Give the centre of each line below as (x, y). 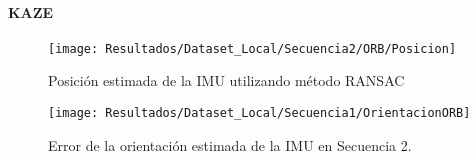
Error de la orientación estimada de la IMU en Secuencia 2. (230, 144)
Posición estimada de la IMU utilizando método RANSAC (226, 80)
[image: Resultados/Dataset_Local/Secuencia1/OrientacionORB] (259, 113)
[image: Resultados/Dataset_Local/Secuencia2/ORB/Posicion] (252, 48)
